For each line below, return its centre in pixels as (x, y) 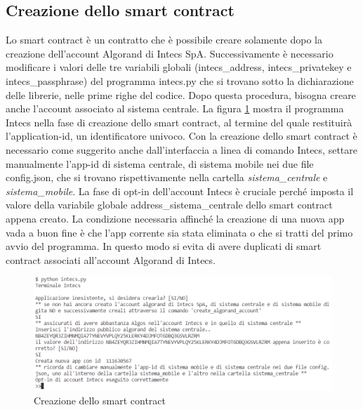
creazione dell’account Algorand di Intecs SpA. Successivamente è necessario (170, 53)
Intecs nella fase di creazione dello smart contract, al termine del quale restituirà (179, 122)
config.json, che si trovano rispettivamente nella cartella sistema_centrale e (167, 177)
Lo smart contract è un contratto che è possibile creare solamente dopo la (164, 40)
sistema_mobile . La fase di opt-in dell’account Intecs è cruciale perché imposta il (180, 191)
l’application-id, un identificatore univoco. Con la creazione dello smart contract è (181, 136)
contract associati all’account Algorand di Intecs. (111, 259)
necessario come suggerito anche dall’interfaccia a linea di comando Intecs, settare (181, 149)
